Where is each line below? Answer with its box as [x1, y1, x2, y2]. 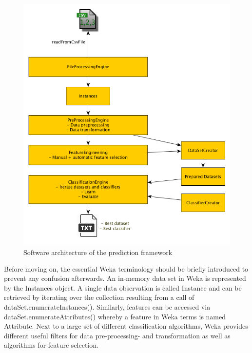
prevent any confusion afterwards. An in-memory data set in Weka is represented [4, 273, 246, 283]
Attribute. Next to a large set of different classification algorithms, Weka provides [4, 321, 248, 331]
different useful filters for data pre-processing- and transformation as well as [4, 330, 231, 340]
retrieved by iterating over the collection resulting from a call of [4, 292, 194, 302]
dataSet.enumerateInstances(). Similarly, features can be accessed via [4, 301, 211, 312]
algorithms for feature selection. [4, 340, 98, 350]
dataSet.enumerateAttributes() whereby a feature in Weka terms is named [4, 311, 226, 321]
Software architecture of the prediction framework [23, 247, 173, 257]
